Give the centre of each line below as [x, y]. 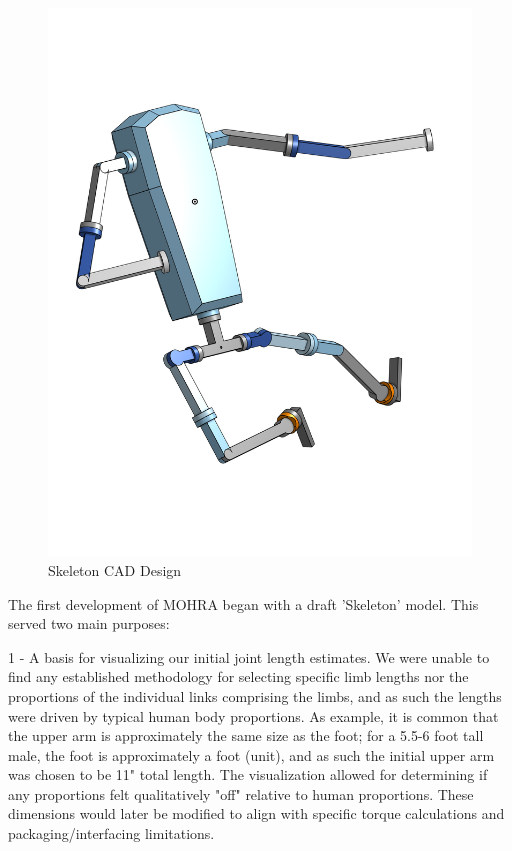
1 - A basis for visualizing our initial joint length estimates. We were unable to [249, 656]
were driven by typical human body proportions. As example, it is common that [253, 715]
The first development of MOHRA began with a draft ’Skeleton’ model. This [243, 603]
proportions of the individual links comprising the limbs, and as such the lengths [255, 695]
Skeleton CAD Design [115, 569]
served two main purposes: [89, 623]
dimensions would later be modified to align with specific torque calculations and [256, 813]
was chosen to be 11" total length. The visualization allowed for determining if [248, 774]
